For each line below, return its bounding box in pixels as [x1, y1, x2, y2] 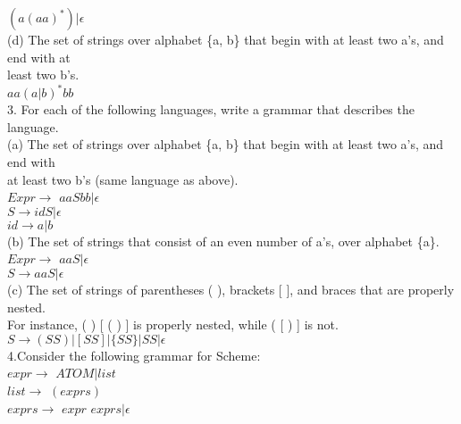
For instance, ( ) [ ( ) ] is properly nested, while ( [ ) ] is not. [7, 315, 339, 334]
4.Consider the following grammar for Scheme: [7, 345, 261, 364]
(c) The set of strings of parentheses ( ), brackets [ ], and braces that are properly [7, 280, 455, 299]
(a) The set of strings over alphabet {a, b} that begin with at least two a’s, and [7, 135, 444, 154]
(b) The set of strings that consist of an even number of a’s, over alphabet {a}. [7, 231, 440, 250]
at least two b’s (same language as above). [7, 170, 239, 188]
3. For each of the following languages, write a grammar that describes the [7, 100, 415, 119]
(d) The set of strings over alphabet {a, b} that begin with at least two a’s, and [7, 30, 444, 48]
